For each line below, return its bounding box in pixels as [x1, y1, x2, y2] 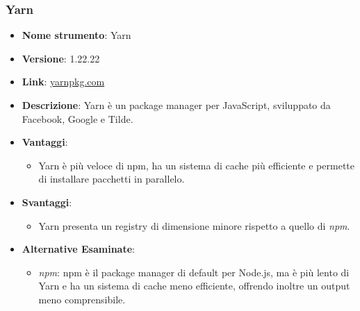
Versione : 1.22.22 [22, 51, 100, 65]
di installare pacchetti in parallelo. [38, 171, 185, 186]
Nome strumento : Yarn [22, 28, 131, 42]
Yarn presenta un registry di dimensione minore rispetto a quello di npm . [38, 218, 350, 233]
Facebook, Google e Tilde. [22, 111, 133, 126]
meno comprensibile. [38, 292, 126, 306]
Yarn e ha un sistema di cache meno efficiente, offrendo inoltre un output [38, 278, 350, 293]
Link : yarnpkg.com [22, 74, 105, 89]
